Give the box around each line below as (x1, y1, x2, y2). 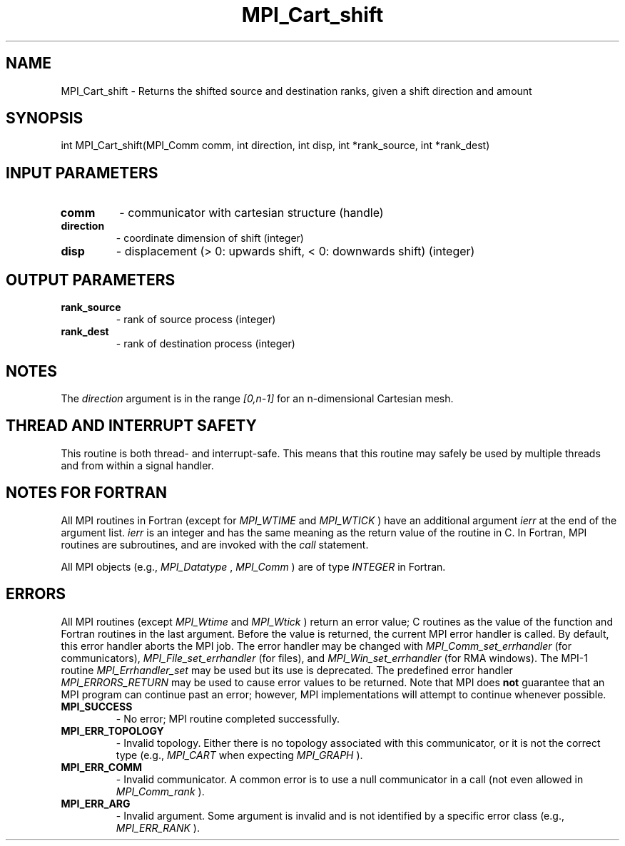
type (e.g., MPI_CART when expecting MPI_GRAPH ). (116, 748, 363, 761)
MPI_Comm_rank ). (116, 785, 205, 797)
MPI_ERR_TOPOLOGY (61, 724, 164, 737)
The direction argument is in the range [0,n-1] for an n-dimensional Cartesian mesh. (61, 392, 454, 404)
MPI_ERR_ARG (61, 797, 131, 810)
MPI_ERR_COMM (61, 760, 143, 773)
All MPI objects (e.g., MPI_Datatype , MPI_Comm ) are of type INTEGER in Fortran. (61, 560, 446, 573)
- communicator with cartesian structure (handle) (119, 205, 384, 220)
